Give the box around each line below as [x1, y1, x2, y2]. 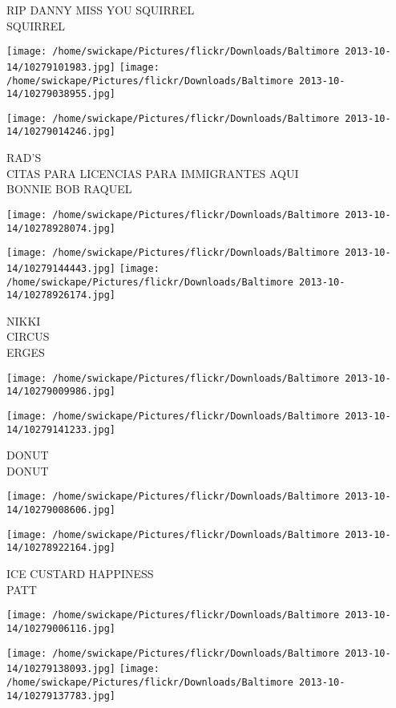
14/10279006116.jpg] [6, 622, 116, 634]
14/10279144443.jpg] [6, 262, 116, 274]
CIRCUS [6, 328, 50, 345]
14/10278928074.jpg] [6, 222, 116, 234]
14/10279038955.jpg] [6, 88, 116, 100]
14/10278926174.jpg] [6, 289, 116, 301]
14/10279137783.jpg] [6, 690, 116, 702]
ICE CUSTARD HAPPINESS [6, 565, 154, 582]
